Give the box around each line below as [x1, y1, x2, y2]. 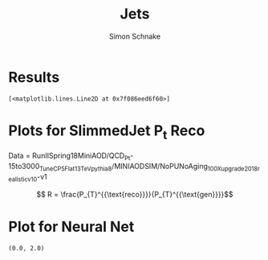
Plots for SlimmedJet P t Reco [8, 122, 205, 142]
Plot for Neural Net [8, 217, 135, 236]
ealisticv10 [8, 175, 38, 184]
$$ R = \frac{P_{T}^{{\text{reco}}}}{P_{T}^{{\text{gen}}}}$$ [35, 189, 234, 199]
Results [8, 68, 60, 86]
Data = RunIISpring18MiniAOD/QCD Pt [8, 151, 131, 163]
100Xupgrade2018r [207, 164, 261, 173]
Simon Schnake [108, 31, 161, 41]
